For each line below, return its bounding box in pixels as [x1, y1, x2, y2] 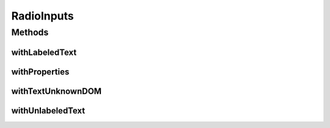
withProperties [11, 66, 70, 77]
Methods [11, 27, 49, 38]
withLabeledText [11, 47, 77, 57]
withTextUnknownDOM [11, 86, 102, 96]
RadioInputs [11, 9, 75, 23]
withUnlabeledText [11, 105, 86, 116]
